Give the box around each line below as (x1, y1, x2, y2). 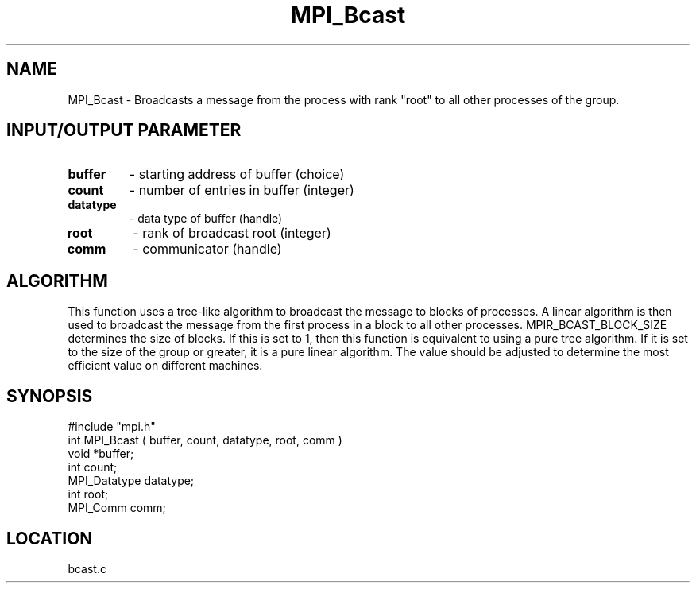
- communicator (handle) (133, 241, 282, 258)
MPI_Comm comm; (68, 501, 166, 515)
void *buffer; (68, 447, 134, 461)
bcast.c (68, 561, 106, 575)
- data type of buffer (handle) (129, 211, 283, 226)
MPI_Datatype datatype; (68, 474, 195, 488)
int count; (68, 460, 118, 475)
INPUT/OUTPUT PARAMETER (6, 120, 242, 141)
